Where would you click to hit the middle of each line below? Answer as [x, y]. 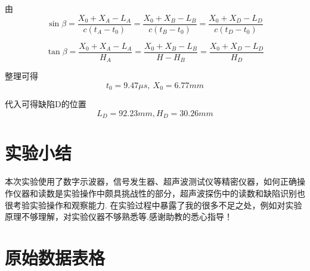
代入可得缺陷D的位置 [46, 104]
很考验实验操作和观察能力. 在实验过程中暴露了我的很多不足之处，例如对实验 [154, 205]
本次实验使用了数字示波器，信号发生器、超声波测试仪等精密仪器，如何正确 [151, 181]
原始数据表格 [55, 257]
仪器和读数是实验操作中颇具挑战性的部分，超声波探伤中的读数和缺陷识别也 [159, 193]
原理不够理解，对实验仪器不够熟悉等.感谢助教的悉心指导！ [119, 217]
